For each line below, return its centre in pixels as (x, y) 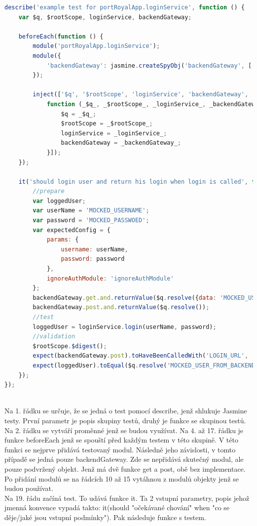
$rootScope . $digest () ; (70, 346)
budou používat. (29, 488)
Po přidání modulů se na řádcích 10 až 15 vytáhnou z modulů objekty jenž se (122, 478)
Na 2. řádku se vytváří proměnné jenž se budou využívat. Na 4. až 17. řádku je (124, 430)
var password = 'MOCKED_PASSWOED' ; (91, 221)
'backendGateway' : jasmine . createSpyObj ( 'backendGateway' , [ (149, 65)
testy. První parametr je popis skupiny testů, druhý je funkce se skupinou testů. (125, 420)
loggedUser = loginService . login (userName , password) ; (125, 327)
